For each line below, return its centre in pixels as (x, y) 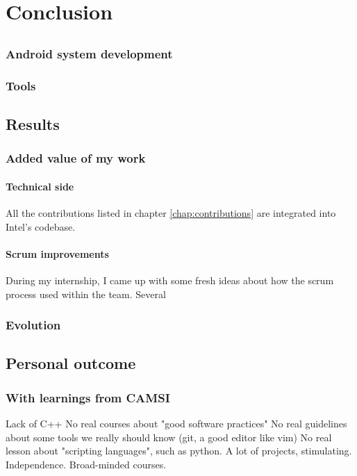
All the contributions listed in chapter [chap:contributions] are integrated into (171, 212)
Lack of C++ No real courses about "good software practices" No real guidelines (176, 423)
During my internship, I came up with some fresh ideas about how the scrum (170, 280)
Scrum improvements (57, 253)
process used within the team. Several (86, 294)
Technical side (40, 186)
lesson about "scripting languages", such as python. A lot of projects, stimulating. (179, 451)
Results (33, 123)
